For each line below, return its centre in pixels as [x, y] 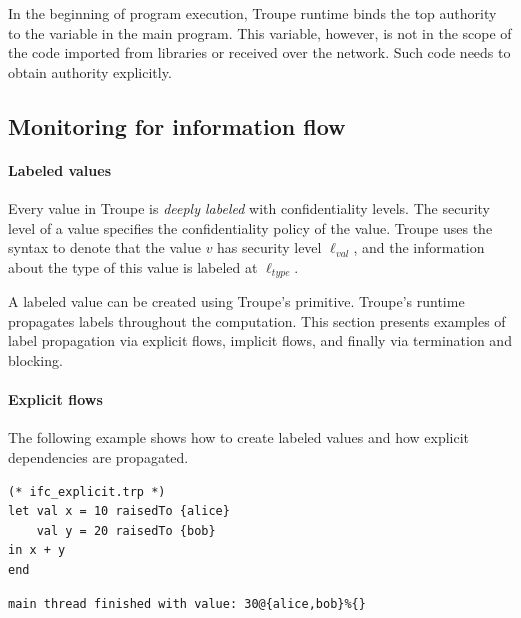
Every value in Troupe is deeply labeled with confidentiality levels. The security [249, 207]
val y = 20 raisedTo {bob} [126, 530]
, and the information [419, 247]
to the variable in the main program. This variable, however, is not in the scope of [260, 32]
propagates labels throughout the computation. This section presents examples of [257, 320]
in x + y [37, 550]
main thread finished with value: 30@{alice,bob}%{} [187, 603]
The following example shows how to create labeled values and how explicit [239, 437]
